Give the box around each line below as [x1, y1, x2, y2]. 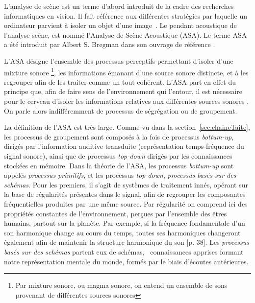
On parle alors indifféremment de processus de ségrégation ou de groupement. [4, 105, 237, 116]
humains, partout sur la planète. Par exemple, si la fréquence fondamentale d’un [4, 218, 245, 228]
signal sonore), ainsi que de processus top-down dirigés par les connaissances [4, 150, 232, 161]
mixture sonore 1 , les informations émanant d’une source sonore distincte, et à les [4, 66, 249, 77]
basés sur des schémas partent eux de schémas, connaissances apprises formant [4, 246, 244, 256]
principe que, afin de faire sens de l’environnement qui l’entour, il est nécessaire [4, 86, 242, 96]
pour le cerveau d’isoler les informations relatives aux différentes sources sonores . [4, 96, 249, 106]
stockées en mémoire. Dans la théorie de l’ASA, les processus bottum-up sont [4, 160, 234, 170]
